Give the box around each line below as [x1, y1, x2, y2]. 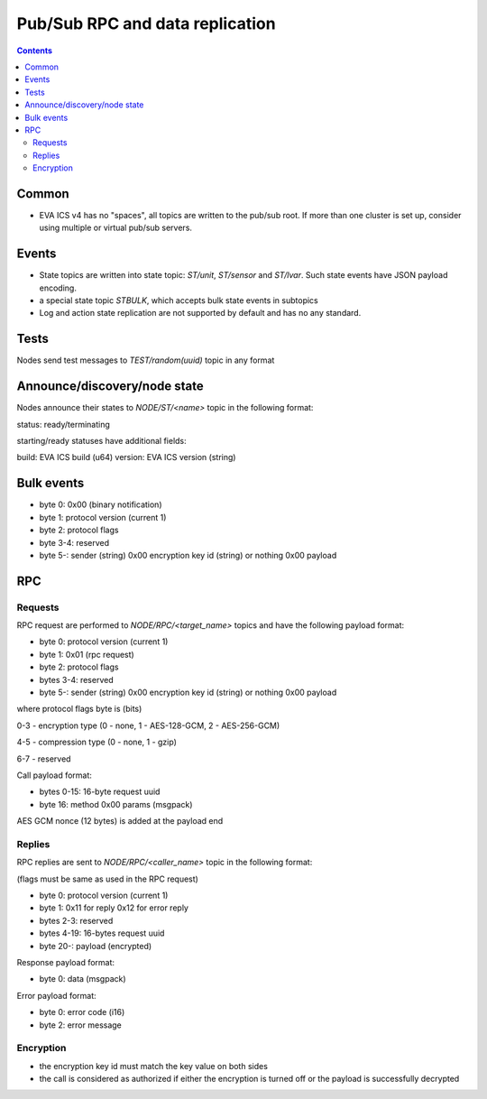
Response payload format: [16, 957, 115, 967]
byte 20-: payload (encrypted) [39, 940, 152, 951]
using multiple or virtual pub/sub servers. [39, 222, 193, 234]
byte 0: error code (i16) [39, 1007, 125, 1018]
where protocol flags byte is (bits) [16, 704, 142, 715]
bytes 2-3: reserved [39, 915, 114, 926]
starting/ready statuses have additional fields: [16, 436, 187, 447]
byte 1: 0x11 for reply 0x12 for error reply [39, 902, 189, 913]
